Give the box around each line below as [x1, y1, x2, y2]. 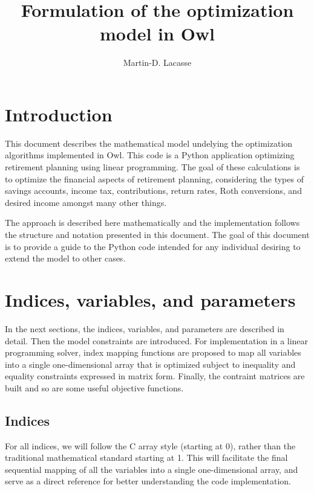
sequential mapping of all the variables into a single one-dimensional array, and [5, 463, 298, 475]
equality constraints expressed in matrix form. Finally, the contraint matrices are [5, 370, 305, 382]
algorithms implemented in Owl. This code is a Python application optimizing [5, 149, 295, 161]
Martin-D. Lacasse [123, 56, 192, 69]
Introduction [5, 101, 113, 126]
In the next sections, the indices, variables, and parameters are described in [5, 322, 284, 335]
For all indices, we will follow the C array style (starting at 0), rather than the [5, 439, 296, 452]
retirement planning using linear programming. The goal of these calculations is [5, 161, 300, 173]
